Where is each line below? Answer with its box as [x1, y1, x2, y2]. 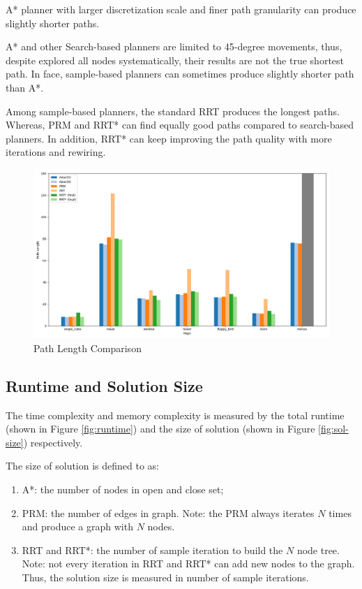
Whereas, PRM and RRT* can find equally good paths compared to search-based [6, 117, 354, 132]
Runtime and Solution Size [6, 375, 203, 396]
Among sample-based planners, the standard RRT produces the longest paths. [6, 103, 340, 118]
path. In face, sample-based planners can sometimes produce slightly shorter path [6, 66, 354, 81]
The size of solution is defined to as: [6, 458, 160, 473]
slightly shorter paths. [6, 15, 100, 30]
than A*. [6, 80, 44, 94]
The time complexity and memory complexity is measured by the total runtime [6, 407, 345, 422]
